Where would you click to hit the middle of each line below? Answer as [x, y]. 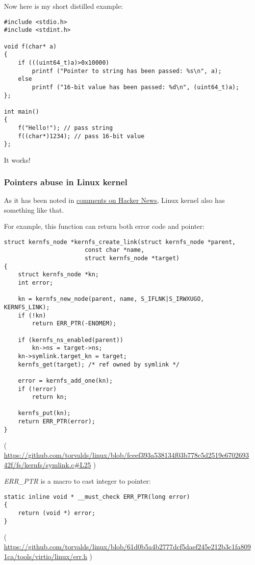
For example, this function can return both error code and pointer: [104, 226]
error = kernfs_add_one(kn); [65, 381]
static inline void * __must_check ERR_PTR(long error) [97, 497]
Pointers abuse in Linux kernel [66, 182]
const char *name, [115, 250]
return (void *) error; [57, 513]
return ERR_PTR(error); [57, 422]
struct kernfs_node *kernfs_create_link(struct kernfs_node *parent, [120, 242]
